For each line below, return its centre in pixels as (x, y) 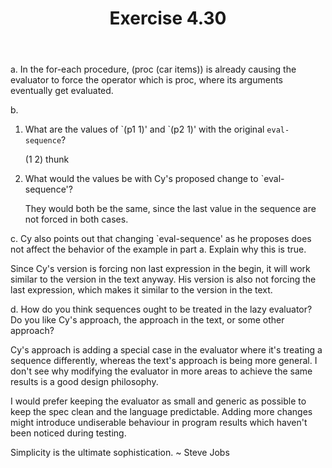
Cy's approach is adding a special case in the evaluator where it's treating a (166, 350)
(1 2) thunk (47, 159)
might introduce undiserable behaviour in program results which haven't (159, 423)
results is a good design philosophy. (84, 382)
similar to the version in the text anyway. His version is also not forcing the (163, 279)
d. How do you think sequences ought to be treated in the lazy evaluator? (161, 309)
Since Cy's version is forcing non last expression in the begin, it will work (160, 269)
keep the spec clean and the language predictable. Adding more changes (161, 412)
